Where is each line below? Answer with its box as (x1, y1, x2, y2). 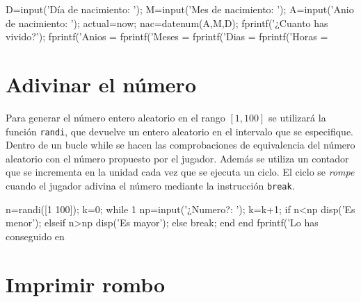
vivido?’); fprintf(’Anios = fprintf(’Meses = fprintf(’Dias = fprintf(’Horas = (6, 29, 328, 44)
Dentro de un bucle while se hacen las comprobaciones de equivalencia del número (6, 137, 355, 152)
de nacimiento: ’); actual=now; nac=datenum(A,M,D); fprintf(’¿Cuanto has (6, 15, 328, 30)
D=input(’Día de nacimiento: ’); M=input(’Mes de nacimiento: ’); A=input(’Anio (6, 2, 354, 16)
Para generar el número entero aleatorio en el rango (6, 110, 225, 124)
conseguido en (6, 228, 65, 243)
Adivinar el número (6, 69, 196, 98)
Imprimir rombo (6, 269, 166, 298)
